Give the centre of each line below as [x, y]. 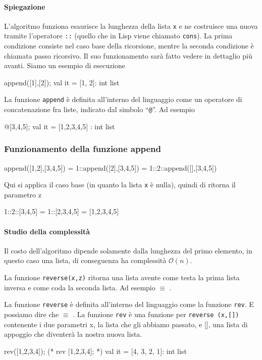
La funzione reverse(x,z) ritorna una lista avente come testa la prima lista [122, 277]
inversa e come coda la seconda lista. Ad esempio [80, 287]
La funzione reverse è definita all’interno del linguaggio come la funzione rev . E [129, 304]
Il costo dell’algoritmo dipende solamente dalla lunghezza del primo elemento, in [128, 250]
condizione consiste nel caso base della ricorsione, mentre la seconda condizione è [129, 46]
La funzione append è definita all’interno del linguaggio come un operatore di [123, 99]
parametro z [23, 194]
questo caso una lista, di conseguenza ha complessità [85, 260]
